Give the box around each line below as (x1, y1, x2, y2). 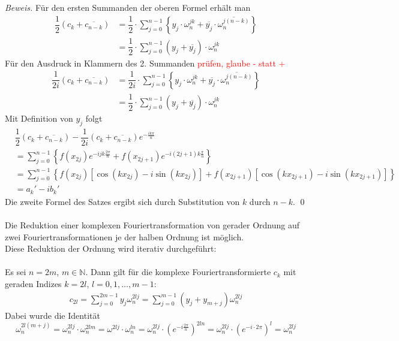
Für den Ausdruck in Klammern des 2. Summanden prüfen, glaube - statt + (5, 56, 286, 69)
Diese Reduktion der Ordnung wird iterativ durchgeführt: (5, 242, 217, 255)
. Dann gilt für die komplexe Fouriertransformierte (85, 265, 271, 278)
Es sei (5, 265, 26, 278)
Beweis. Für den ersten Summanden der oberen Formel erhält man (5, 1, 251, 13)
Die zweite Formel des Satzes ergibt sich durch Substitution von (5, 195, 240, 207)
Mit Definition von (5, 112, 73, 125)
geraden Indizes (5, 277, 62, 290)
